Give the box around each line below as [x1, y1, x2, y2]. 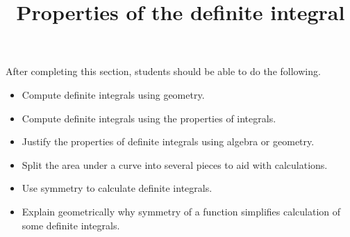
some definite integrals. [22, 218, 120, 232]
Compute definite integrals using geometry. [22, 87, 205, 101]
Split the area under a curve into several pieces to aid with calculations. [22, 157, 328, 172]
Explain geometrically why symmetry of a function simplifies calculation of [22, 204, 341, 218]
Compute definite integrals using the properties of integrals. [22, 111, 276, 125]
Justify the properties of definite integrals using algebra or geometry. [22, 134, 315, 149]
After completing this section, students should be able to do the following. [6, 64, 321, 79]
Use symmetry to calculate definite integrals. [22, 181, 212, 195]
